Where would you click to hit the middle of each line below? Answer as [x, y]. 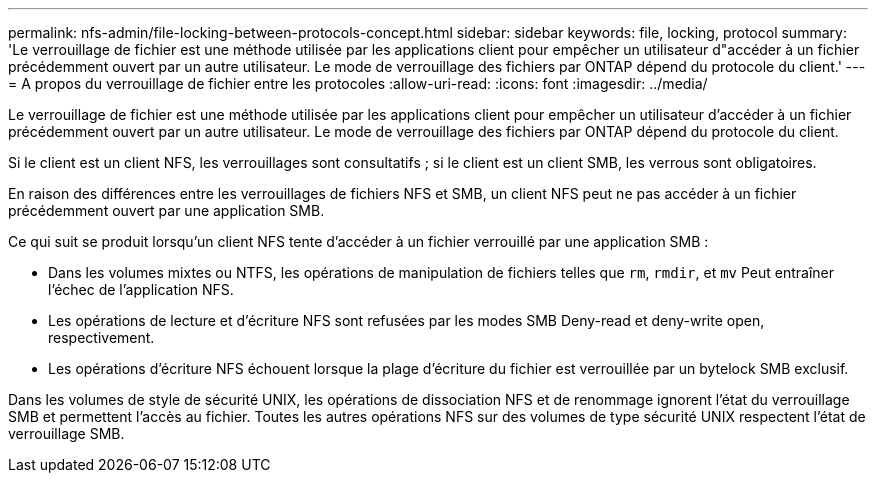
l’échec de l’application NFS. [141, 289]
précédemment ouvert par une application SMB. [166, 210]
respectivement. [101, 337]
